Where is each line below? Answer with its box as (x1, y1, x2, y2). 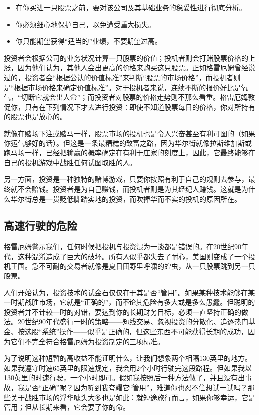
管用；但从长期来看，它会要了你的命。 (4, 402, 129, 412)
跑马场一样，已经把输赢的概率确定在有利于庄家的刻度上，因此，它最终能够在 (4, 147, 255, 158)
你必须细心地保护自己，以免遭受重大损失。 (15, 19, 155, 29)
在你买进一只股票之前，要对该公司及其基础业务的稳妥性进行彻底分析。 (15, 2, 246, 12)
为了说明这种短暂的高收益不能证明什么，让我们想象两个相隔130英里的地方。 (4, 353, 252, 363)
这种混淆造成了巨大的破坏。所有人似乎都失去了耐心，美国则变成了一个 (17, 251, 248, 261)
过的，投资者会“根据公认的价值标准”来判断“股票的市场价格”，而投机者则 (4, 72, 241, 82)
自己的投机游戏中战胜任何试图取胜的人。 (4, 157, 136, 167)
